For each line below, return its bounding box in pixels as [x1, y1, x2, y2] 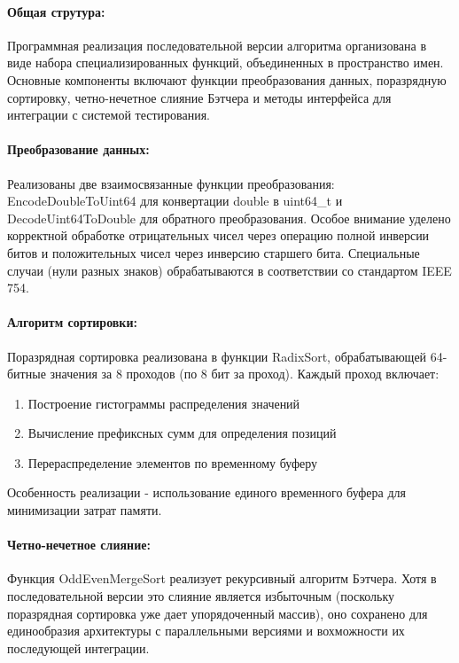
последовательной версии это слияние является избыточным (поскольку [7, 587, 395, 605]
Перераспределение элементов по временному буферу [27, 453, 318, 472]
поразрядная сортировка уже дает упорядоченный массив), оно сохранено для [7, 604, 428, 622]
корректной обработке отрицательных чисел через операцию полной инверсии [7, 226, 430, 245]
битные [7, 364, 46, 383]
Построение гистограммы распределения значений [27, 394, 300, 412]
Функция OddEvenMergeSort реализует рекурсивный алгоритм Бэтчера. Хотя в [7, 569, 437, 588]
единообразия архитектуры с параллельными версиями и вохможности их [7, 621, 405, 640]
